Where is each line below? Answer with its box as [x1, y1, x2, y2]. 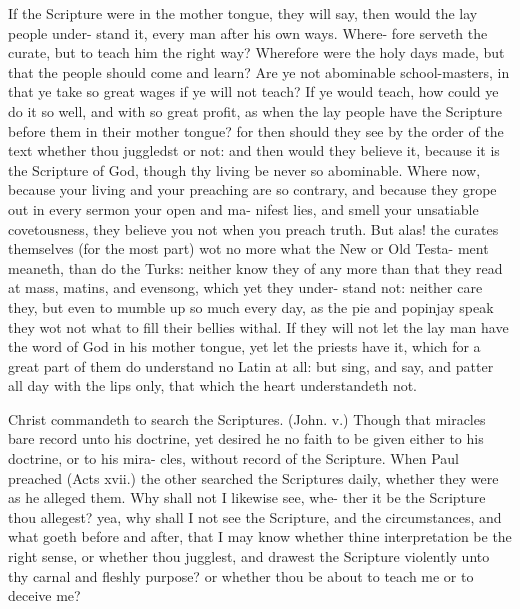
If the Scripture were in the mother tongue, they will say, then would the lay [8, 3, 478, 23]
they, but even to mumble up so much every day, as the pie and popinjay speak [8, 296, 494, 317]
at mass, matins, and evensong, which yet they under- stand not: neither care [8, 277, 483, 298]
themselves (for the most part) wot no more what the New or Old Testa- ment [8, 238, 489, 259]
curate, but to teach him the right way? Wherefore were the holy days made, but [8, 42, 505, 63]
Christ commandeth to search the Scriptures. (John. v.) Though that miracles [8, 408, 486, 429]
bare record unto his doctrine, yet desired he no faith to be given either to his [8, 428, 484, 449]
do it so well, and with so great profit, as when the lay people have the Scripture [8, 100, 502, 121]
